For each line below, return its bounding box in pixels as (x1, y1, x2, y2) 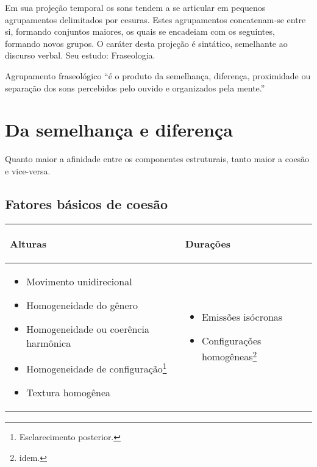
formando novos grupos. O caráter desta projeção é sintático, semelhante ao (5, 37, 288, 49)
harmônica (26, 335, 71, 350)
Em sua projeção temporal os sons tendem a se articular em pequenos (5, 1, 266, 13)
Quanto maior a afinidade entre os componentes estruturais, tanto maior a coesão (5, 152, 310, 165)
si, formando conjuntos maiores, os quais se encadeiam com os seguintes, (5, 25, 275, 38)
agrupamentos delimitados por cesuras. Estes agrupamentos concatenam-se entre (5, 13, 306, 26)
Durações (185, 236, 231, 251)
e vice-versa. (5, 164, 51, 177)
